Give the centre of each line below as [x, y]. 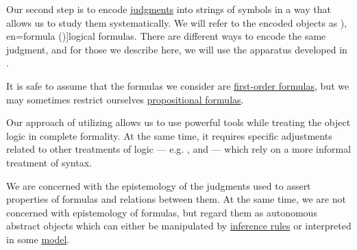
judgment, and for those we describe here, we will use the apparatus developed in [177, 49]
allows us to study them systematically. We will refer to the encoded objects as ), [177, 22]
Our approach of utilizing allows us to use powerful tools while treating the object [178, 122]
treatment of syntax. [49, 162]
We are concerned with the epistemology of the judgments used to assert [159, 185]
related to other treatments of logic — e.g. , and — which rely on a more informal [179, 149]
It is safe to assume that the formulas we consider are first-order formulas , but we [178, 85]
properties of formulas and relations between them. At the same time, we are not [176, 199]
